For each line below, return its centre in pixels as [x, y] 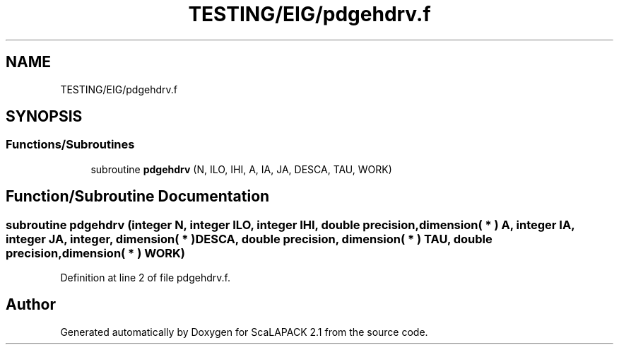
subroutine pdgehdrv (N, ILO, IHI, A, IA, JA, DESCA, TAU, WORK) [241, 169]
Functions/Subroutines [70, 145]
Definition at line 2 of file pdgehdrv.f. [145, 278]
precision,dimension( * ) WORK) [96, 253]
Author [31, 305]
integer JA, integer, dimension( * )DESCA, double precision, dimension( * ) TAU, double [249, 239]
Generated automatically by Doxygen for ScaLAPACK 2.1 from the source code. [244, 332]
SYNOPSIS [44, 117]
